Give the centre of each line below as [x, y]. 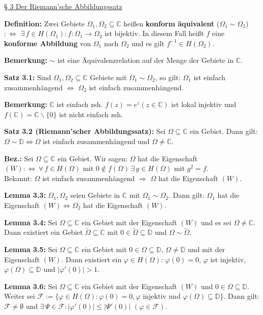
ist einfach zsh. [80, 104]
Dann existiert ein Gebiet [44, 232]
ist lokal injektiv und [204, 104]
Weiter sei [20, 296]
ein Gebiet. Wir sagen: [93, 158]
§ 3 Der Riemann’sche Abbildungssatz [63, 6]
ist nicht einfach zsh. [91, 114]
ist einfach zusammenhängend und [96, 141]
